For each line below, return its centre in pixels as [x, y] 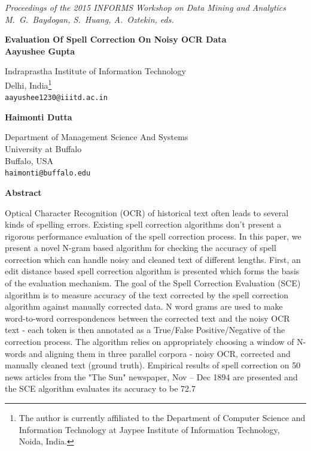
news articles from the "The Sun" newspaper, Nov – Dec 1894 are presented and [151, 376]
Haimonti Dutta [39, 116]
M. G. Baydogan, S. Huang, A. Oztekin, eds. [89, 19]
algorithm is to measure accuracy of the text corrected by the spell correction [147, 294]
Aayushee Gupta [40, 51]
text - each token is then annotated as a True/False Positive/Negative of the [145, 330]
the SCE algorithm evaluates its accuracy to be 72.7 [100, 388]
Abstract [23, 192]
